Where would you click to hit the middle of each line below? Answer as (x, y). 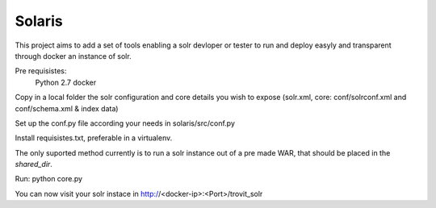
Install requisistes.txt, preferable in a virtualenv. (94, 138)
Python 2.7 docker (66, 82)
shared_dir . (34, 164)
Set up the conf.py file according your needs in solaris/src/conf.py (125, 123)
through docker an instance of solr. (73, 56)
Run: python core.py (49, 179)
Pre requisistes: (41, 71)
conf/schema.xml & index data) (67, 108)
